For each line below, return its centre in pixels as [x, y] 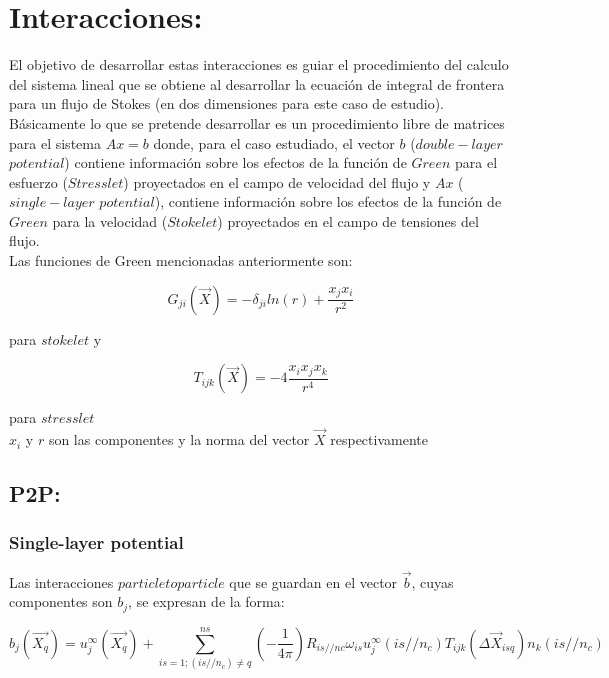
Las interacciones [61, 581]
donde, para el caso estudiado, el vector [274, 142]
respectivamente [379, 439]
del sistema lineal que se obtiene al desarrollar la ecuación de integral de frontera [257, 83]
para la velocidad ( [110, 220]
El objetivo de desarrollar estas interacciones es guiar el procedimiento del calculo [259, 64]
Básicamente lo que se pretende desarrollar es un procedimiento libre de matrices [257, 122]
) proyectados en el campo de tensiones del [348, 220]
